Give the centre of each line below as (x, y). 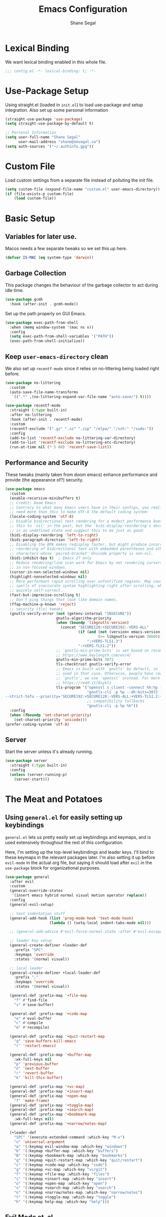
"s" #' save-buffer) (34, 1005)
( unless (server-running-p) (39, 775)
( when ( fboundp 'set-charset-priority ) (51, 715)
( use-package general (27, 877)
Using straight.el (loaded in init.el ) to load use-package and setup (74, 105)
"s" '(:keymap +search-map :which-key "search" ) (65, 1188)
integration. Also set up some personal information (57, 110)
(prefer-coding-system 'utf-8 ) (37, 724)
